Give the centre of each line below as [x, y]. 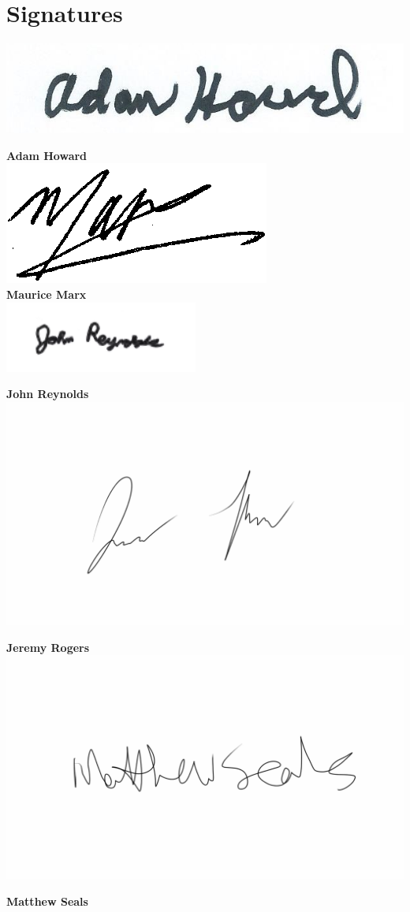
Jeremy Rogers [48, 647]
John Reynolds [48, 394]
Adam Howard [47, 155]
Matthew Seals [47, 901]
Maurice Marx [47, 294]
